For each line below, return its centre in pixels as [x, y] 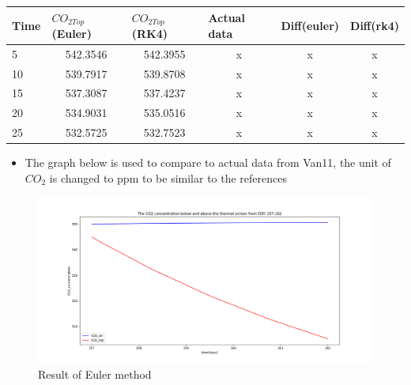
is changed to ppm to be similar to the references [168, 177]
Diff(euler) [310, 25]
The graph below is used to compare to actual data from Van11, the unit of [208, 162]
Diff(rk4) [375, 25]
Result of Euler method [95, 374]
